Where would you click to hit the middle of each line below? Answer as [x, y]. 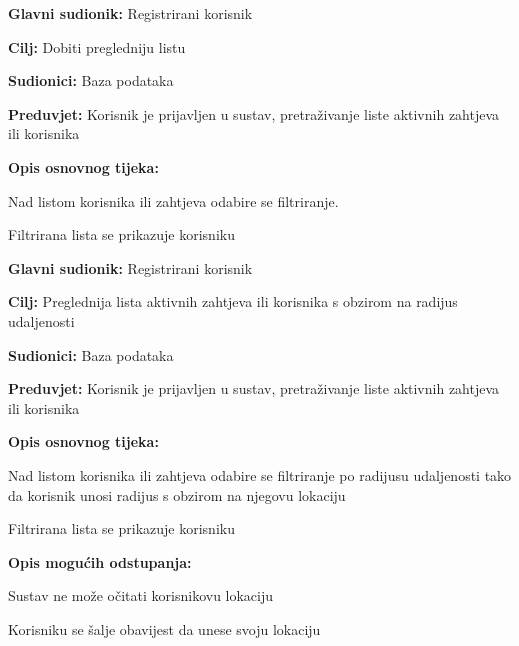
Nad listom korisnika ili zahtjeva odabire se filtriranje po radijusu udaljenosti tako [260, 474]
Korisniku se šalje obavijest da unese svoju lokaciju [164, 628]
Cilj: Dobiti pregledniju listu [97, 46]
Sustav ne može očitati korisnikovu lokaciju [141, 595]
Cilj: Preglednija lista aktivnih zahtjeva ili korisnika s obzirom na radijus [233, 301]
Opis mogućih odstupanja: [100, 561]
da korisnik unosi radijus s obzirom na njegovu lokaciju [177, 494]
